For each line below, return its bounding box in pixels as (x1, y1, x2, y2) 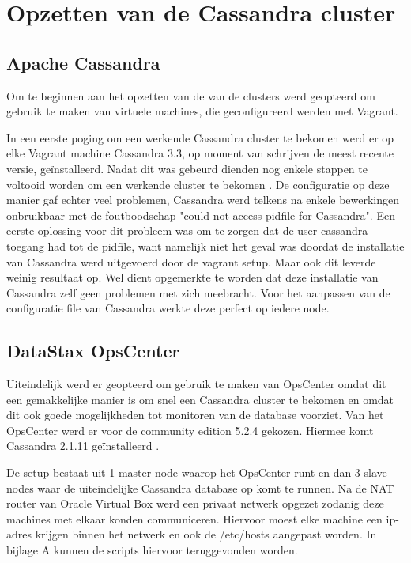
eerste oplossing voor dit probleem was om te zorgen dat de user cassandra (6, 222, 368, 239)
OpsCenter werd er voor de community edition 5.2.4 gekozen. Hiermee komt (6, 421, 374, 438)
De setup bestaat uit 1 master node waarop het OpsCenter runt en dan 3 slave (6, 464, 387, 481)
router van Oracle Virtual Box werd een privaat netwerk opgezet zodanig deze (6, 495, 384, 512)
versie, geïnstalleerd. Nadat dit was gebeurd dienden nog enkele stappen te (6, 160, 368, 176)
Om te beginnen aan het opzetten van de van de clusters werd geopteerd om (6, 87, 375, 104)
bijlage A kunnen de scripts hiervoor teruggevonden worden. (6, 542, 298, 558)
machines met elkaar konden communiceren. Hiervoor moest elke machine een (6, 510, 383, 527)
